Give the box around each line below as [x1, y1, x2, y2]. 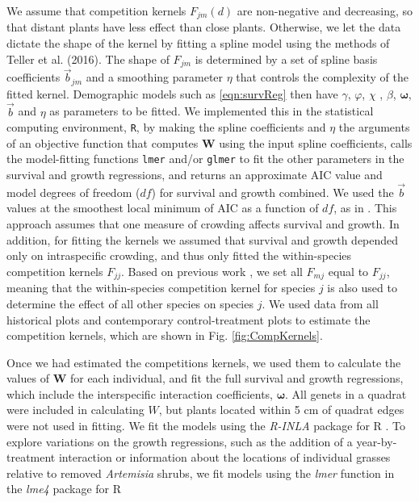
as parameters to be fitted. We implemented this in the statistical [49, 102, 374, 119]
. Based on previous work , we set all [121, 262, 303, 279]
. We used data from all [262, 295, 379, 312]
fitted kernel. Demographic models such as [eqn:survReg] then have [6, 85, 338, 102]
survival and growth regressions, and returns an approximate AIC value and [6, 166, 383, 183]
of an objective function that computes [6, 134, 199, 151]
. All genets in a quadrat [285, 385, 407, 402]
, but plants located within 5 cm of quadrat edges [158, 401, 404, 418]
